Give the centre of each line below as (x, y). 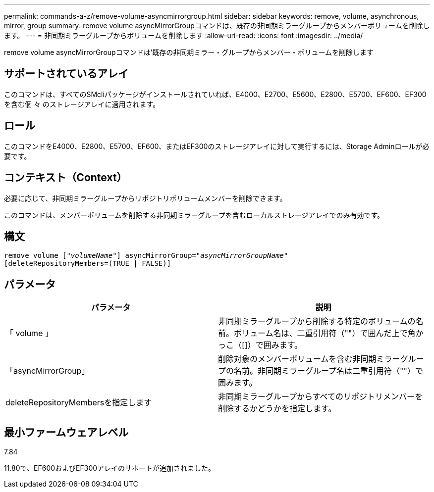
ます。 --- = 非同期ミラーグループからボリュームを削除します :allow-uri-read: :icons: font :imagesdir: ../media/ (184, 35)
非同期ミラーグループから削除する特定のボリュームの (317, 321)
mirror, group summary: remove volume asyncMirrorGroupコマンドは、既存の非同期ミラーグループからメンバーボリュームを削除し (217, 25)
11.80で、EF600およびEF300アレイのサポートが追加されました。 (110, 468)
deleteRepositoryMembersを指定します (79, 403)
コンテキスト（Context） (66, 178)
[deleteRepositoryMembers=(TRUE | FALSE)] (88, 264)
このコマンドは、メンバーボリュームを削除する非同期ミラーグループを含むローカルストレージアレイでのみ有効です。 (194, 215)
